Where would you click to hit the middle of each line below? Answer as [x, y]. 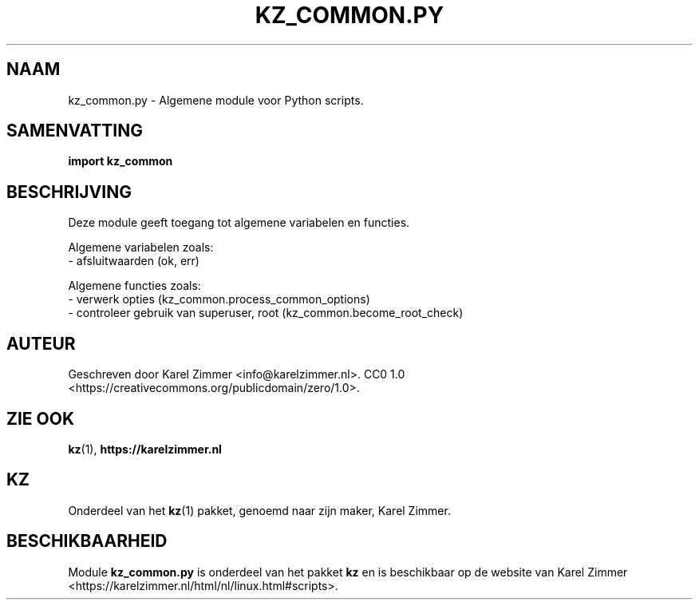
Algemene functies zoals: [134, 286]
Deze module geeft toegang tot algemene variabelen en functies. [239, 223]
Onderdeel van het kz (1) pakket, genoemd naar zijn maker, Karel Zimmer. [259, 510]
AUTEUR [41, 343]
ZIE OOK [41, 418]
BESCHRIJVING [69, 192]
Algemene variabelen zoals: [141, 248]
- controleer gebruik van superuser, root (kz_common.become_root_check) [266, 313]
